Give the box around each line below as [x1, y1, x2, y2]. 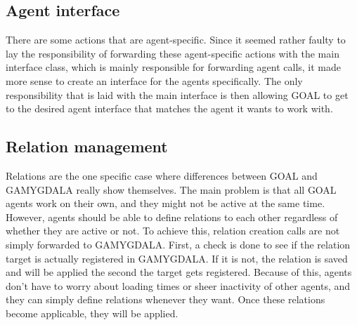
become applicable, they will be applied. [6, 305, 178, 320]
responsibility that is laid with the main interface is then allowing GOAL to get [6, 87, 349, 102]
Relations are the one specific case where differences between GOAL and [6, 168, 318, 183]
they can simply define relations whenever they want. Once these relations [6, 292, 325, 307]
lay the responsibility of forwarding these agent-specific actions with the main [6, 46, 339, 60]
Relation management [6, 135, 168, 157]
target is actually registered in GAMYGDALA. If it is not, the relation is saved [6, 251, 348, 265]
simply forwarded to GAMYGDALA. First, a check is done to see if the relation [6, 237, 351, 251]
